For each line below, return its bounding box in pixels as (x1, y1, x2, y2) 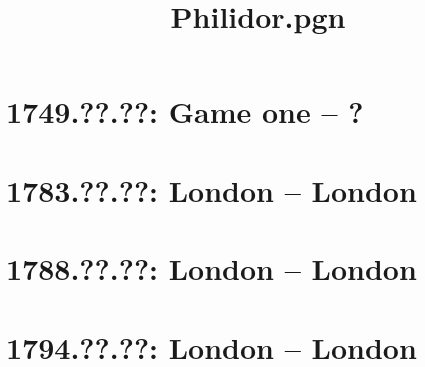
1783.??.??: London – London (6, 169, 417, 210)
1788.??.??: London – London (6, 248, 417, 289)
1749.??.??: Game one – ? (6, 91, 364, 132)
